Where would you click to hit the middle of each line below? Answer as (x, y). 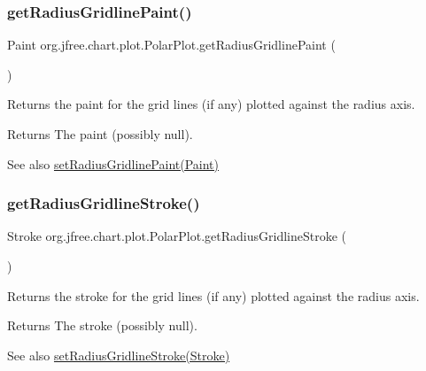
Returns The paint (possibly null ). (100, 134)
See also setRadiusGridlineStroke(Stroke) (119, 355)
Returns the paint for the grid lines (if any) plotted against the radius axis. (211, 104)
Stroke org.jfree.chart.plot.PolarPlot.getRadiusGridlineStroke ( (177, 236)
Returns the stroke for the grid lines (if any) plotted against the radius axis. (213, 295)
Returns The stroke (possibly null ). (102, 325)
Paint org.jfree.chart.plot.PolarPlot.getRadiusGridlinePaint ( (171, 45)
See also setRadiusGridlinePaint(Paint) (113, 163)
